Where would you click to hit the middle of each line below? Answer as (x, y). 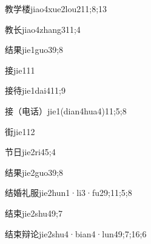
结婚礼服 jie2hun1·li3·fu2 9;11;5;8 (69, 193)
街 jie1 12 (20, 131)
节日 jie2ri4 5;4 (30, 152)
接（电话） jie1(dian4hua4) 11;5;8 (66, 110)
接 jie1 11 (20, 70)
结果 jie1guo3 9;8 (34, 50)
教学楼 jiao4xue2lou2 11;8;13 (56, 9)
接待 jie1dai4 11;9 (35, 90)
